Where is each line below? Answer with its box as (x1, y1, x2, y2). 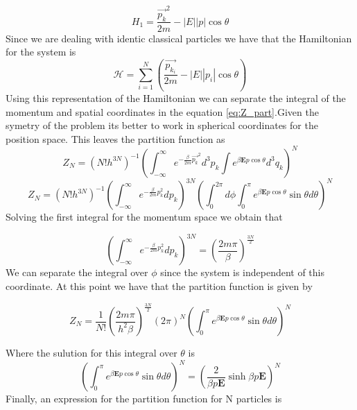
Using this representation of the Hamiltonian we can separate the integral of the (6, 90, 346, 105)
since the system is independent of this (160, 265, 325, 280)
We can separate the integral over (6, 265, 148, 280)
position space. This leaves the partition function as (6, 131, 225, 146)
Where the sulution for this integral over (6, 345, 177, 359)
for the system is (6, 44, 76, 59)
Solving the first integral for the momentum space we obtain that (6, 210, 283, 224)
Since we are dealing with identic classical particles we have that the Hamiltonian (6, 31, 352, 45)
